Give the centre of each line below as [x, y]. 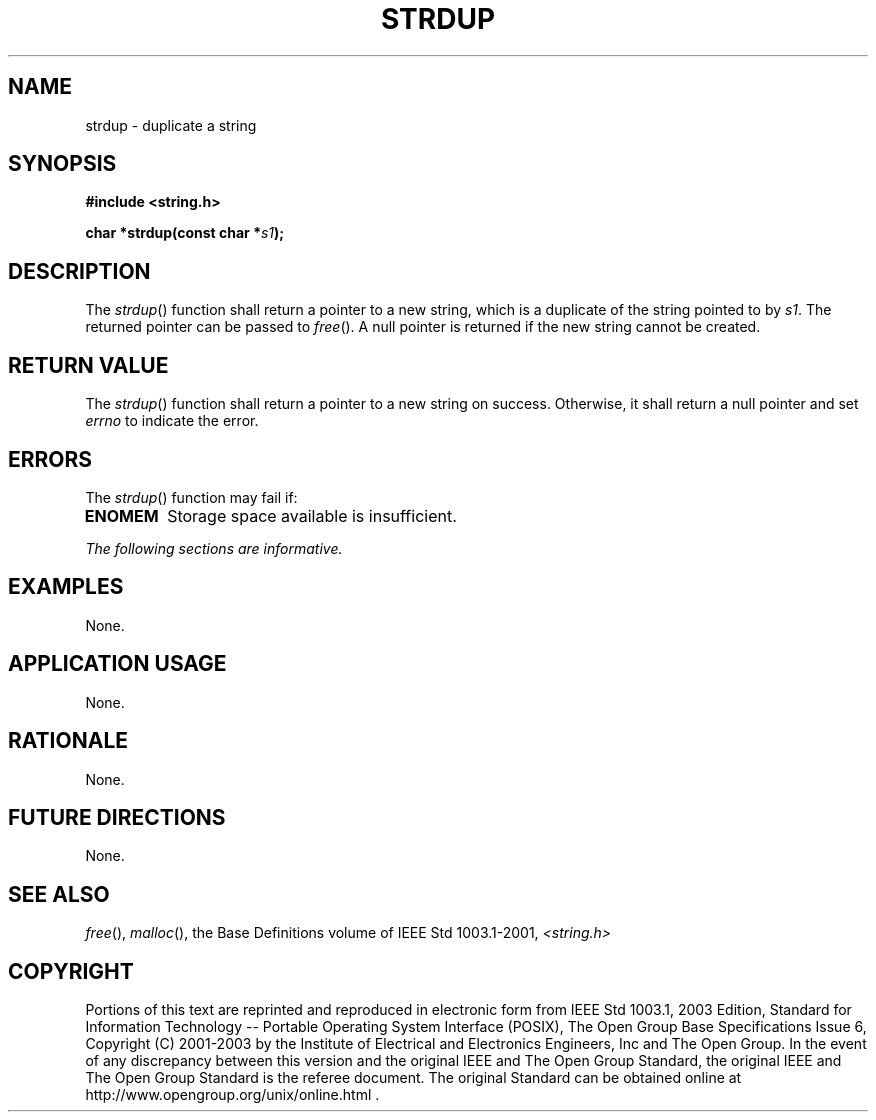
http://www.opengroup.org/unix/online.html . [232, 1095]
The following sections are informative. [214, 548]
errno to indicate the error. [172, 421]
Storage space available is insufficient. [312, 515]
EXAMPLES [66, 587]
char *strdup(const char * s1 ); [185, 233]
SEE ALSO [59, 894]
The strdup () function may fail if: [191, 497]
